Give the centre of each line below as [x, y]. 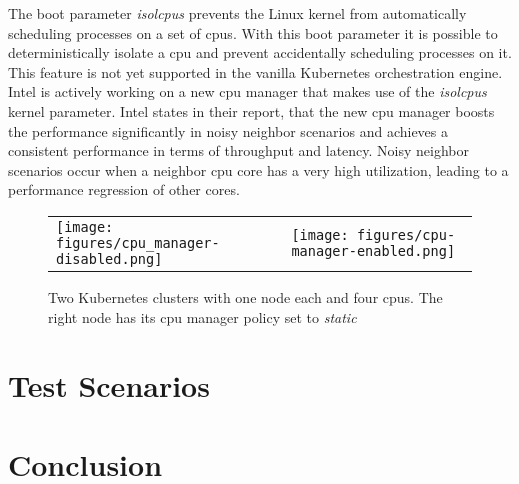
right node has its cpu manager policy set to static [202, 316]
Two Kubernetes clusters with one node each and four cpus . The [245, 296]
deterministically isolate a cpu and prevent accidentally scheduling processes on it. [260, 52]
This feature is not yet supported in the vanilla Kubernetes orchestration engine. [255, 71]
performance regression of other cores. [124, 189]
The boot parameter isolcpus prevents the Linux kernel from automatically [237, 13]
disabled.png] [109, 258]
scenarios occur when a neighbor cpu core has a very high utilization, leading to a [258, 169]
